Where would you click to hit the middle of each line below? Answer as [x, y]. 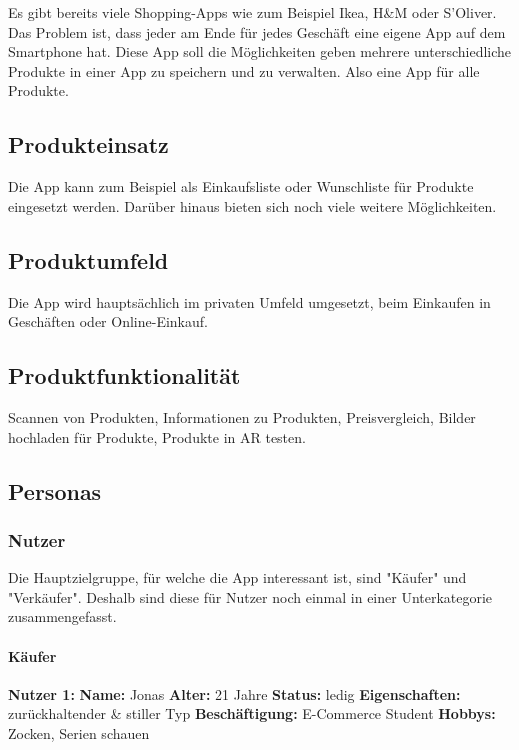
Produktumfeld [88, 259]
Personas [55, 490]
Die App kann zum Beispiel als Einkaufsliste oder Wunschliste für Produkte [241, 186]
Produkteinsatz [88, 144]
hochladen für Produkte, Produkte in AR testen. [157, 436]
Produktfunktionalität [124, 375]
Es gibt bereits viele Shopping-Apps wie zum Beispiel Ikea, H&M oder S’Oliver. [252, 12]
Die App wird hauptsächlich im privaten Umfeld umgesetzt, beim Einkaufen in [249, 301]
